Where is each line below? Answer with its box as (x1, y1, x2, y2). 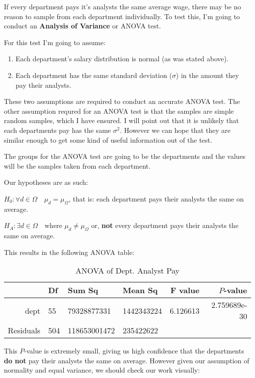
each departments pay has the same (4, 125, 111, 135)
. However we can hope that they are (120, 125, 230, 135)
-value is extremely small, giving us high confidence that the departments (24, 346, 244, 356)
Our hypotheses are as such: (4, 177, 88, 187)
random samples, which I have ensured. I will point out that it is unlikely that (4, 115, 239, 126)
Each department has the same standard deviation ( (15, 70, 172, 80)
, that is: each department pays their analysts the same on (68, 193, 244, 203)
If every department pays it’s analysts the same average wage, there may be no (4, 1, 241, 11)
